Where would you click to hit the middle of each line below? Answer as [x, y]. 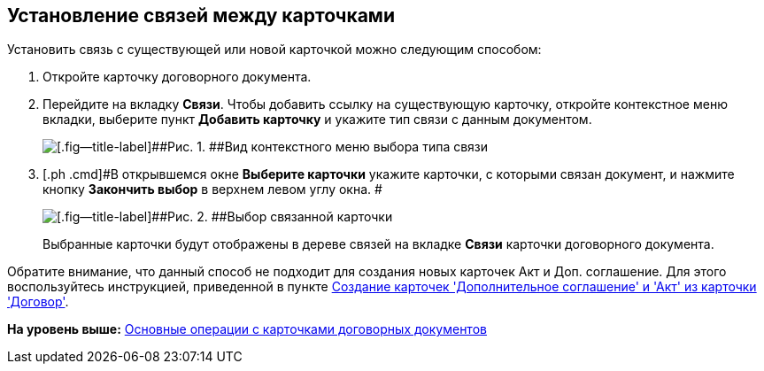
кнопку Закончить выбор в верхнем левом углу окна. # [212, 189]
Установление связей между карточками [201, 15]
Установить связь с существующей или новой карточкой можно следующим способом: [274, 50]
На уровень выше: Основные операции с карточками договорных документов [247, 329]
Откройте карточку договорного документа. [177, 77]
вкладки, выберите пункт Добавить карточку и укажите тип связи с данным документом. [317, 120]
